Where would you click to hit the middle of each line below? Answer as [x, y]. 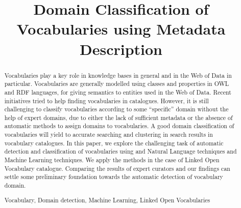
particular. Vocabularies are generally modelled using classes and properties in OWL [117, 84]
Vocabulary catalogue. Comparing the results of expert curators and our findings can [117, 168]
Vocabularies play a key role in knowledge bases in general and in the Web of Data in [118, 75]
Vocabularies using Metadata [121, 29]
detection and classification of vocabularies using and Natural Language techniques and [120, 151]
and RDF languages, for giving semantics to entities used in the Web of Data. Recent [118, 92]
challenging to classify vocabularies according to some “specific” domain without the [116, 109]
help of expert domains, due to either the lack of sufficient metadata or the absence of [118, 117]
